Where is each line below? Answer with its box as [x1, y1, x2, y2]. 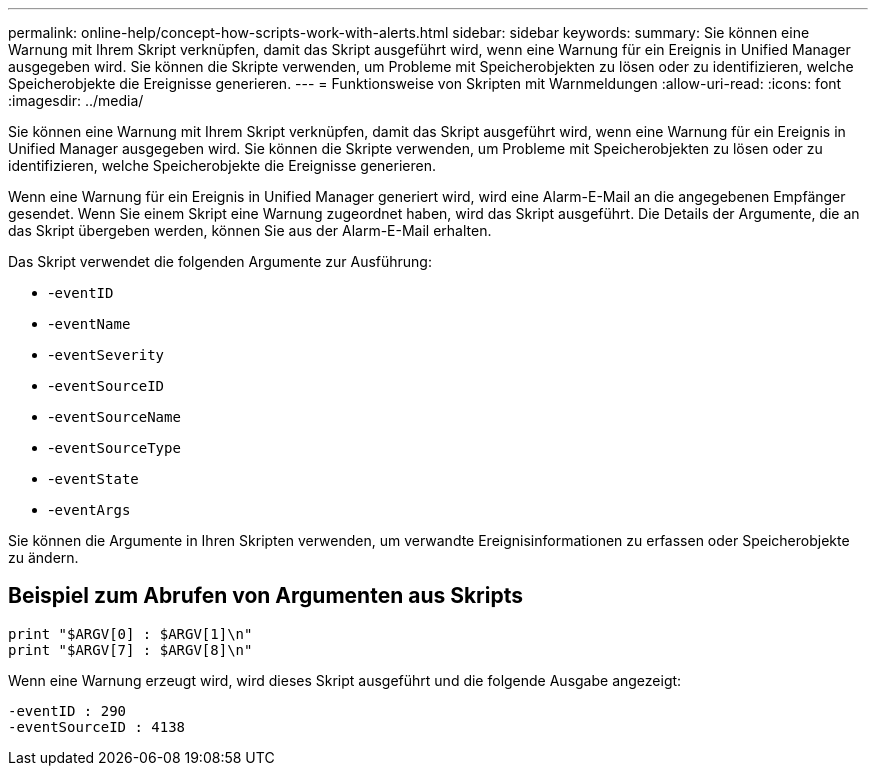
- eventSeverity [48, 346, 165, 363]
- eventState [48, 470, 139, 487]
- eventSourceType [48, 439, 181, 456]
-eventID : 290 [8, 702, 127, 719]
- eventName [48, 315, 131, 332]
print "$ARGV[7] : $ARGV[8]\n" [8, 641, 253, 658]
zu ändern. [8, 549, 79, 566]
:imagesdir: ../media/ [8, 92, 144, 109]
